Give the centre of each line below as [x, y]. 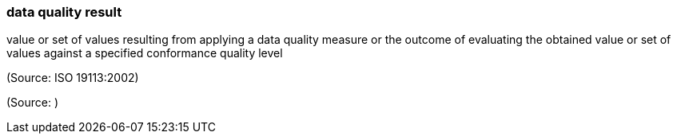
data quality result [64, 12]
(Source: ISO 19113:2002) [73, 78]
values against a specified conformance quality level [145, 53]
